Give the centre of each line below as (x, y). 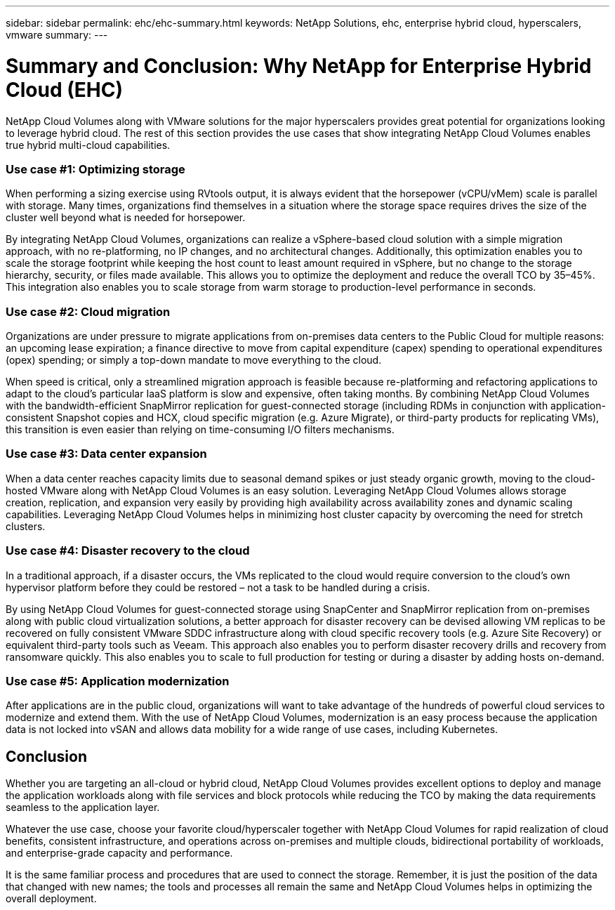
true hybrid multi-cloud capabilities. (88, 145)
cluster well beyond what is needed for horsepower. (126, 218)
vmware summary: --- (57, 35)
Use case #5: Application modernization (118, 681)
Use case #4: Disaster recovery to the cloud (128, 551)
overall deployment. (51, 899)
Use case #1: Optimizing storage (95, 169)
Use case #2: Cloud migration (88, 311)
